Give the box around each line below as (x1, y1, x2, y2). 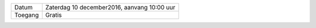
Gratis (45, 11, 62, 19)
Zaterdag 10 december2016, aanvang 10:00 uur (45, 3, 176, 11)
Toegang (14, 11, 39, 19)
